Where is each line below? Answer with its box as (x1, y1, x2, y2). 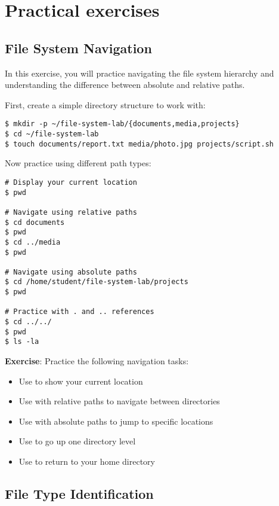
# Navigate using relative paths (5, 208, 137, 217)
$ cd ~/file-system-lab (5, 130, 99, 139)
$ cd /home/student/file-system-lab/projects (5, 278, 188, 286)
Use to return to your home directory (18, 455, 155, 468)
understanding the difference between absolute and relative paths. (5, 78, 245, 91)
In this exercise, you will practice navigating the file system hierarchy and (5, 66, 274, 79)
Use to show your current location (18, 374, 143, 387)
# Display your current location (5, 178, 137, 187)
